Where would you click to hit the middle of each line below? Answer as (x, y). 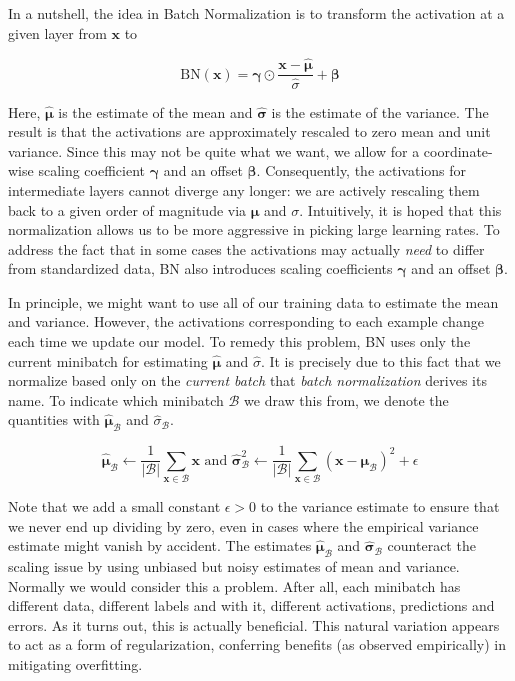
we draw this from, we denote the (346, 399)
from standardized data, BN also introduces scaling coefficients (200, 268)
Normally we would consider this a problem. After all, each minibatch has (234, 585)
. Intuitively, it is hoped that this (400, 209)
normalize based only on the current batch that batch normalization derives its (247, 380)
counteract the (431, 545)
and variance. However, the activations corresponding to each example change (246, 321)
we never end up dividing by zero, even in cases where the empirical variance (243, 525)
